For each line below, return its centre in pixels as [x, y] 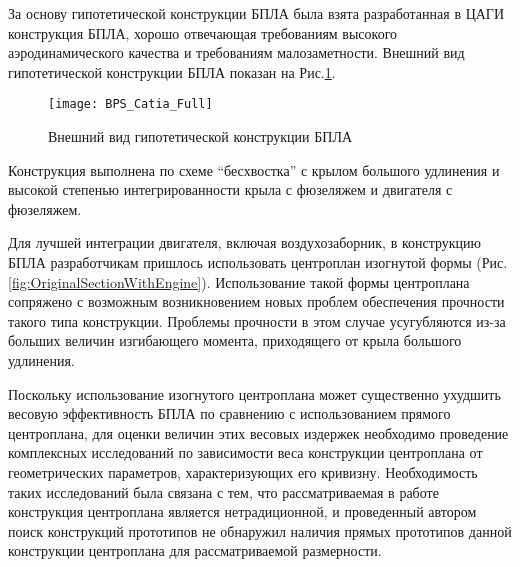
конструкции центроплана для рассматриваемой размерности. [195, 550]
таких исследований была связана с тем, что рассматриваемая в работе [223, 491]
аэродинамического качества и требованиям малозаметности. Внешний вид [236, 52]
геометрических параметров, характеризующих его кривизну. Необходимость [243, 471]
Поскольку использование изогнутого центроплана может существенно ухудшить [254, 393]
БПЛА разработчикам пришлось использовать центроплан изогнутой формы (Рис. [258, 262]
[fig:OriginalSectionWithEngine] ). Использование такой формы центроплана [239, 281]
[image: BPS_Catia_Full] [130, 104]
